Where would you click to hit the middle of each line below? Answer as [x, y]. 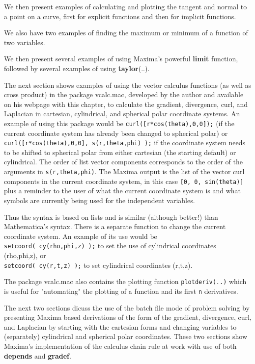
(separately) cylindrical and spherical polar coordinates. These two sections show [126, 336]
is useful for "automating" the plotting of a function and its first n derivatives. [121, 291]
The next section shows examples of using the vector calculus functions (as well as [128, 85]
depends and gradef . [38, 355]
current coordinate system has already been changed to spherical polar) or [116, 133]
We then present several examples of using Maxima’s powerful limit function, [121, 59]
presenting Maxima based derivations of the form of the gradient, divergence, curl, [128, 317]
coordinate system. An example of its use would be [81, 236]
